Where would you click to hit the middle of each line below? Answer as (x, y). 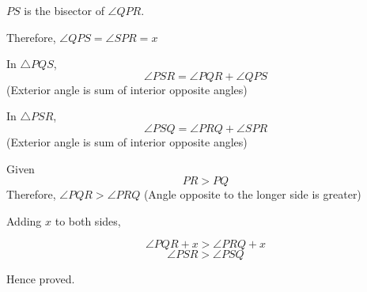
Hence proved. (41, 279)
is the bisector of (64, 10)
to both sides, (88, 220)
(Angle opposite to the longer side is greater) (252, 194)
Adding (24, 220)
